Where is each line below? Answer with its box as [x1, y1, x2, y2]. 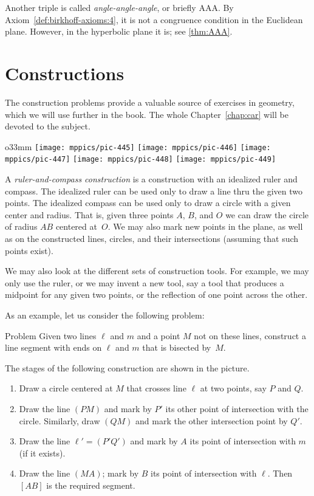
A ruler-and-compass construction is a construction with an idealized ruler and [5, 173, 298, 185]
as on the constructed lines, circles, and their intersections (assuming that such [5, 232, 299, 244]
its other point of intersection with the [165, 402, 309, 415]
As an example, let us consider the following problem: [5, 308, 205, 321]
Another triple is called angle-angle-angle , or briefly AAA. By [5, 1, 234, 13]
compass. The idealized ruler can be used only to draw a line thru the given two [5, 184, 302, 197]
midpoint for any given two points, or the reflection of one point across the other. [5, 288, 308, 301]
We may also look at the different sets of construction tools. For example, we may [5, 264, 309, 277]
